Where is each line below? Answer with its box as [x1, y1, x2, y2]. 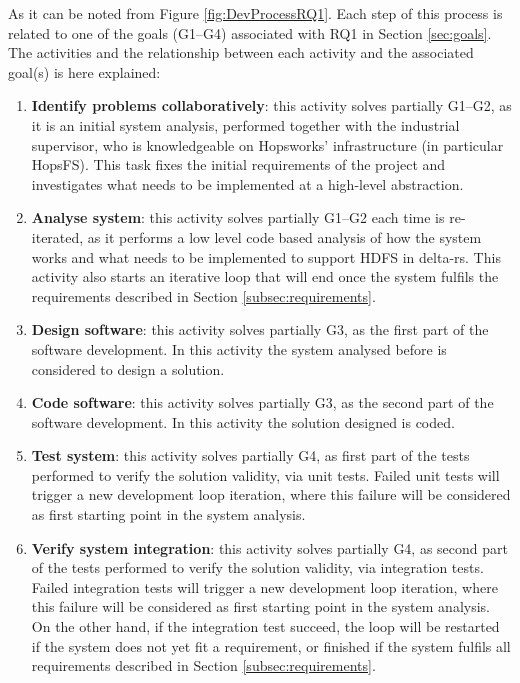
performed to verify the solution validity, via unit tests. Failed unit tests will [31, 464, 500, 485]
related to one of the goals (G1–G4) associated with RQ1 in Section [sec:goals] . [8, 22, 492, 43]
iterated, [31, 226, 84, 247]
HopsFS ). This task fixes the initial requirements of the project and [31, 154, 446, 175]
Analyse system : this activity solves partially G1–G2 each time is [31, 207, 445, 228]
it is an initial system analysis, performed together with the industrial [31, 114, 460, 135]
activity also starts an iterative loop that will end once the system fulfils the [31, 266, 499, 287]
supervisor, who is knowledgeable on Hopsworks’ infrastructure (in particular [31, 134, 504, 155]
